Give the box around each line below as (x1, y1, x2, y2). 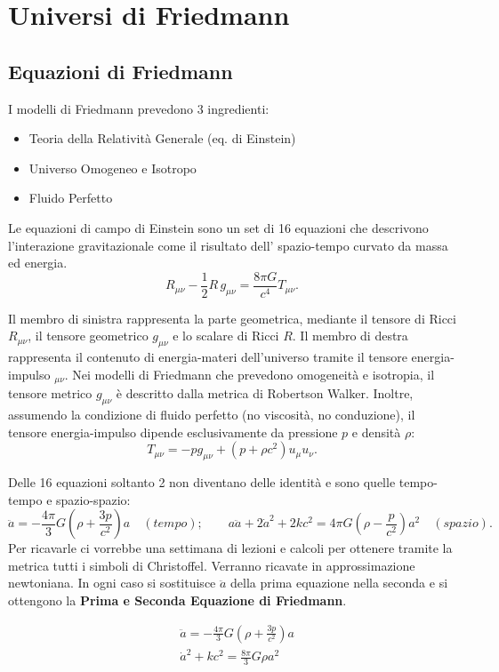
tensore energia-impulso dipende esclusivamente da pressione (8, 422, 338, 441)
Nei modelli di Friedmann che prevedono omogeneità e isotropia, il (72, 364, 435, 383)
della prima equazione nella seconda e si (230, 573, 448, 592)
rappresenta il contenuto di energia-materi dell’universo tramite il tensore (8, 348, 407, 366)
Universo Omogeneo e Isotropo (28, 158, 197, 177)
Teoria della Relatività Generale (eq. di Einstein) (28, 129, 296, 148)
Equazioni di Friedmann (8, 57, 233, 84)
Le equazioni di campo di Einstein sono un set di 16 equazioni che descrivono (8, 218, 429, 236)
